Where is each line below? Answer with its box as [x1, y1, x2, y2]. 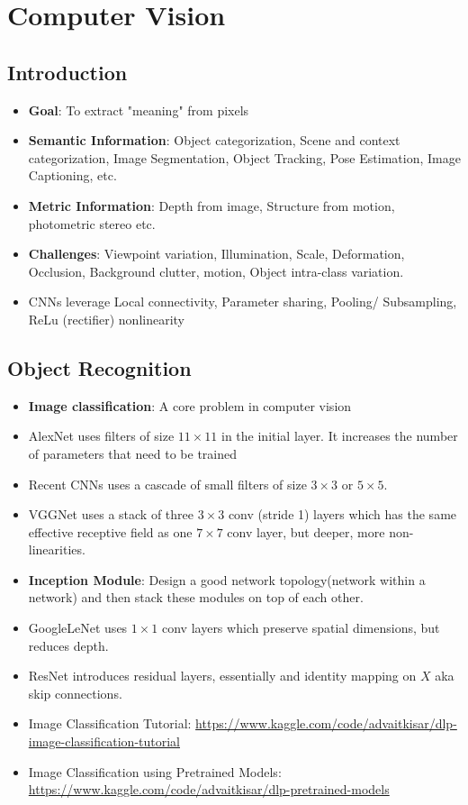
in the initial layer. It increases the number [221, 426, 458, 445]
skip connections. [28, 683, 122, 702]
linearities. [28, 540, 85, 559]
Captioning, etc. [28, 166, 117, 185]
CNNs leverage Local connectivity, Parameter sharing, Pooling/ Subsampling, [28, 292, 457, 311]
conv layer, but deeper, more [227, 522, 385, 541]
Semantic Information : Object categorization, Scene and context [28, 131, 400, 150]
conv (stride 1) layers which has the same [228, 505, 457, 524]
